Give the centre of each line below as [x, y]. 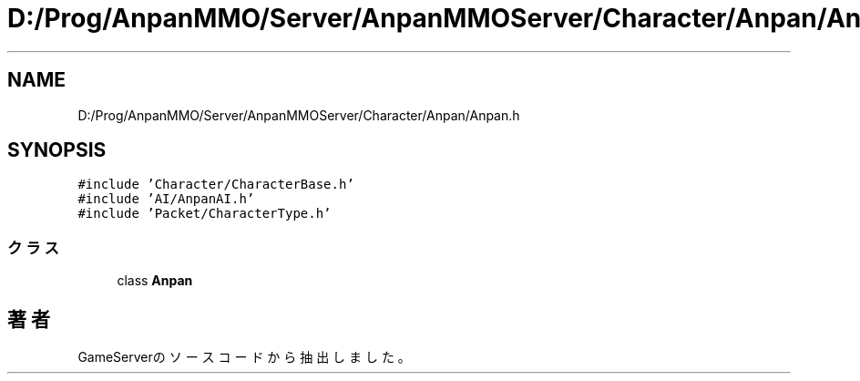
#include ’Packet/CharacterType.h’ [205, 214]
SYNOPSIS [57, 150]
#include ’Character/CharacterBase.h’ [216, 185]
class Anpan [155, 281]
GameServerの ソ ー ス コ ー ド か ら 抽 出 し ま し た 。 [244, 357]
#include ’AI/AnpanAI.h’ [166, 199]
